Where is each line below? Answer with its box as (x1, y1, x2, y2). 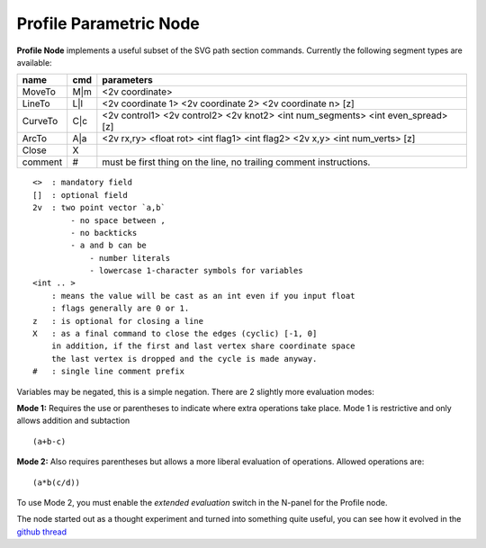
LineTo (22, 97, 50, 110)
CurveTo (22, 115, 58, 128)
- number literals (89, 253, 171, 263)
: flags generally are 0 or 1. (50, 303, 190, 314)
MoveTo (22, 85, 56, 98)
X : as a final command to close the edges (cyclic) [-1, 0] (32, 328, 318, 339)
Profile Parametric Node (16, 13, 200, 33)
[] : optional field (32, 190, 128, 200)
